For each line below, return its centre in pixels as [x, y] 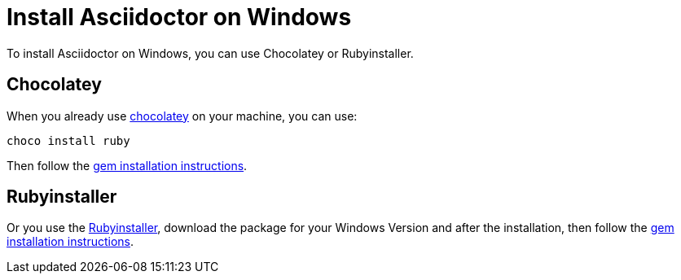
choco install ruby [68, 140]
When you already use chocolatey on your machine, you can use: [182, 116]
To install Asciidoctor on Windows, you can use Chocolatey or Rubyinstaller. [210, 53]
